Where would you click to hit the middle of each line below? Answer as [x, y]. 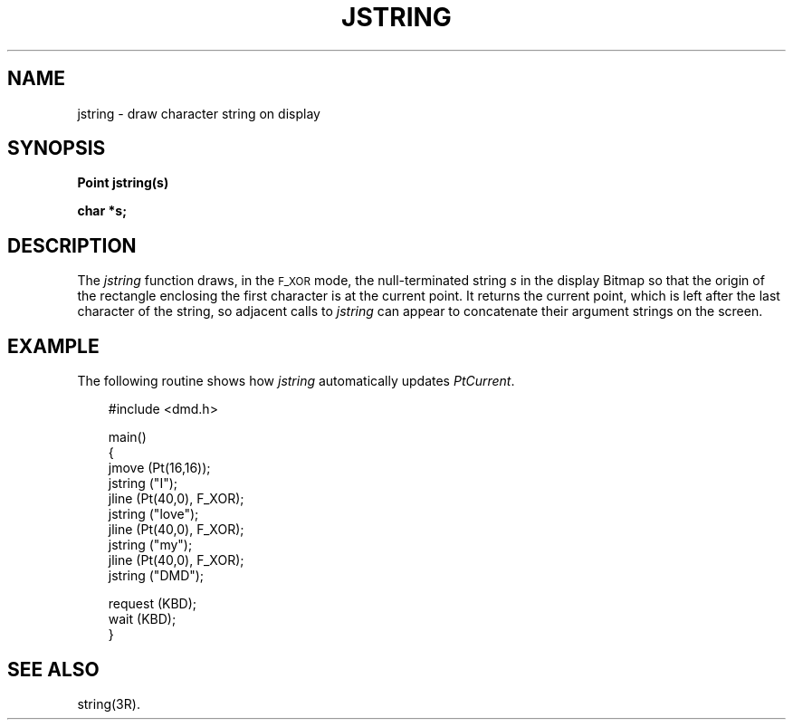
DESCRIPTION [72, 245]
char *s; [102, 211]
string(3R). [109, 703]
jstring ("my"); [150, 545]
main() [127, 437]
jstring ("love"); [153, 514]
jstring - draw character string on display [199, 113]
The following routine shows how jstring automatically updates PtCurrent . [296, 381]
